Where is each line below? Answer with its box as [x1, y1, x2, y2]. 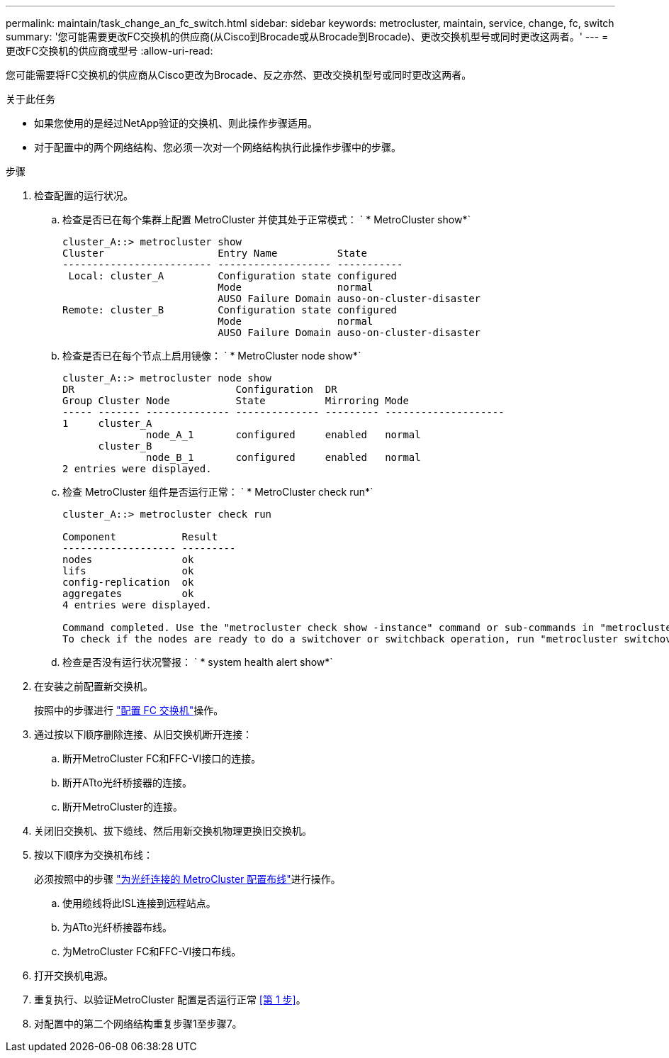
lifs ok [62, 565, 194, 577]
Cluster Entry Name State [62, 247, 367, 259]
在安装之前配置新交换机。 [34, 680, 153, 692]
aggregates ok [62, 588, 194, 599]
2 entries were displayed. [62, 463, 212, 474]
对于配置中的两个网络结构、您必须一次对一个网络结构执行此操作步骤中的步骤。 [34, 141, 401, 153]
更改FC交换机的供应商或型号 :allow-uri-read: [6, 45, 213, 57]
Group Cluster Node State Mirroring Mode [62, 395, 409, 406]
